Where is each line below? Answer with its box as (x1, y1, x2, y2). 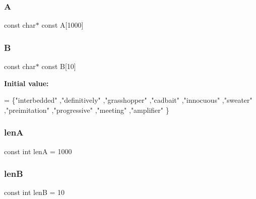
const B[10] (41, 61, 76, 72)
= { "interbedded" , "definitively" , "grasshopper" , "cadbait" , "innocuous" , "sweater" (4, 95, 252, 105)
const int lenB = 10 (4, 187, 65, 197)
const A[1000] (41, 20, 84, 30)
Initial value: (4, 78, 49, 88)
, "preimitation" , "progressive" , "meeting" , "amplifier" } (4, 104, 169, 115)
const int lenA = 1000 (4, 146, 72, 156)
